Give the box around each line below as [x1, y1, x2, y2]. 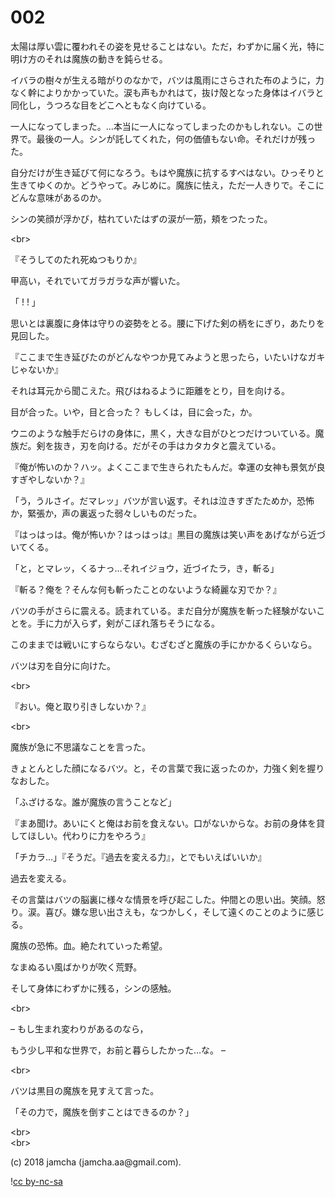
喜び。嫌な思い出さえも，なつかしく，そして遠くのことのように [44, 906, 308, 918]
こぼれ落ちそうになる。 [123, 617, 221, 629]
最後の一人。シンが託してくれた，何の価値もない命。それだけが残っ [36, 132, 317, 145]
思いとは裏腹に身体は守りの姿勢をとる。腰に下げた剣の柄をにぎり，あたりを [10, 317, 326, 329]
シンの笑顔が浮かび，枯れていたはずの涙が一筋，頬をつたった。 [10, 212, 273, 225]
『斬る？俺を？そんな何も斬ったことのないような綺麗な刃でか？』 [10, 583, 282, 595]
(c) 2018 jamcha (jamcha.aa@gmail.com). [10, 1156, 182, 1168]
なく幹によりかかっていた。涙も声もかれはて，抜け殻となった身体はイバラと [10, 86, 325, 98]
